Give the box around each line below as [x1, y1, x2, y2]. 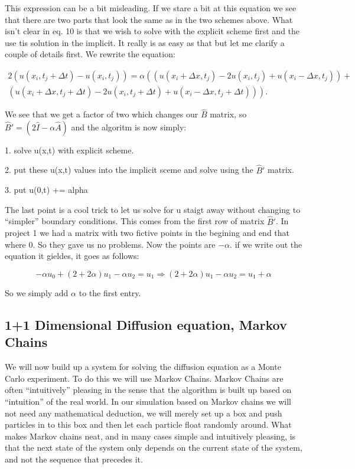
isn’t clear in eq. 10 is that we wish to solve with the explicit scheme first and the [5, 25, 300, 37]
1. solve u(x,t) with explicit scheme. [5, 143, 134, 156]
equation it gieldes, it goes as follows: [5, 250, 139, 262]
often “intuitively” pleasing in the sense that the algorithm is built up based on [5, 383, 292, 396]
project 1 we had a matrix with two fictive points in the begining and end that [5, 227, 290, 239]
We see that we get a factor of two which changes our [5, 108, 198, 120]
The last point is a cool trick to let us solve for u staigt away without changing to [5, 203, 301, 215]
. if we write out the [230, 238, 302, 250]
